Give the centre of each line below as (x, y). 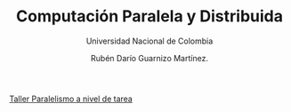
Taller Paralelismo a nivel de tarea (71, 99)
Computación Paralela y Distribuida (150, 16)
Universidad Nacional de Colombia (150, 41)
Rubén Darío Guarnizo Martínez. (150, 58)
